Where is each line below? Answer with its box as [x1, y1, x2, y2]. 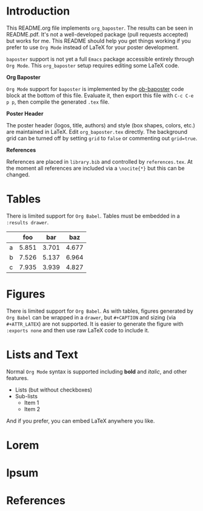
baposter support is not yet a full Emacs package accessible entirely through [6, 55, 195, 62]
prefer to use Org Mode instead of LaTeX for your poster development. [6, 44, 179, 51]
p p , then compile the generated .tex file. [6, 98, 110, 105]
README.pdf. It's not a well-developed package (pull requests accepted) [6, 30, 189, 38]
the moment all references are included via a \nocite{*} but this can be [6, 164, 185, 172]
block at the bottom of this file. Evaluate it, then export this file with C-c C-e [6, 92, 194, 99]
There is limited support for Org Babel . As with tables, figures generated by [6, 307, 194, 315]
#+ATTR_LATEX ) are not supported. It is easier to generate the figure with [6, 320, 184, 327]
